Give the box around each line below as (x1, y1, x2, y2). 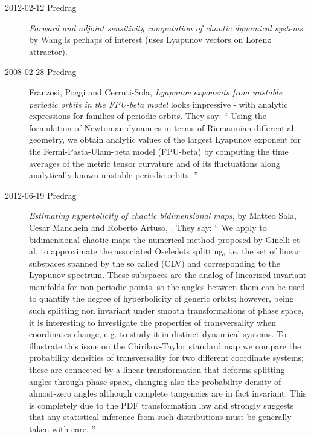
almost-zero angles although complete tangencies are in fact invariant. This (29, 387, 307, 400)
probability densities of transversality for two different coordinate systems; (29, 351, 304, 364)
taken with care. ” (29, 422, 96, 435)
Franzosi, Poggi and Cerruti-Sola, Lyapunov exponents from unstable (29, 85, 283, 98)
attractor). (29, 45, 68, 57)
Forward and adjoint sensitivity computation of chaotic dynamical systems (29, 21, 303, 34)
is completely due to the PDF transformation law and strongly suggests (29, 398, 294, 411)
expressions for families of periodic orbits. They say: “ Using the (29, 109, 267, 122)
